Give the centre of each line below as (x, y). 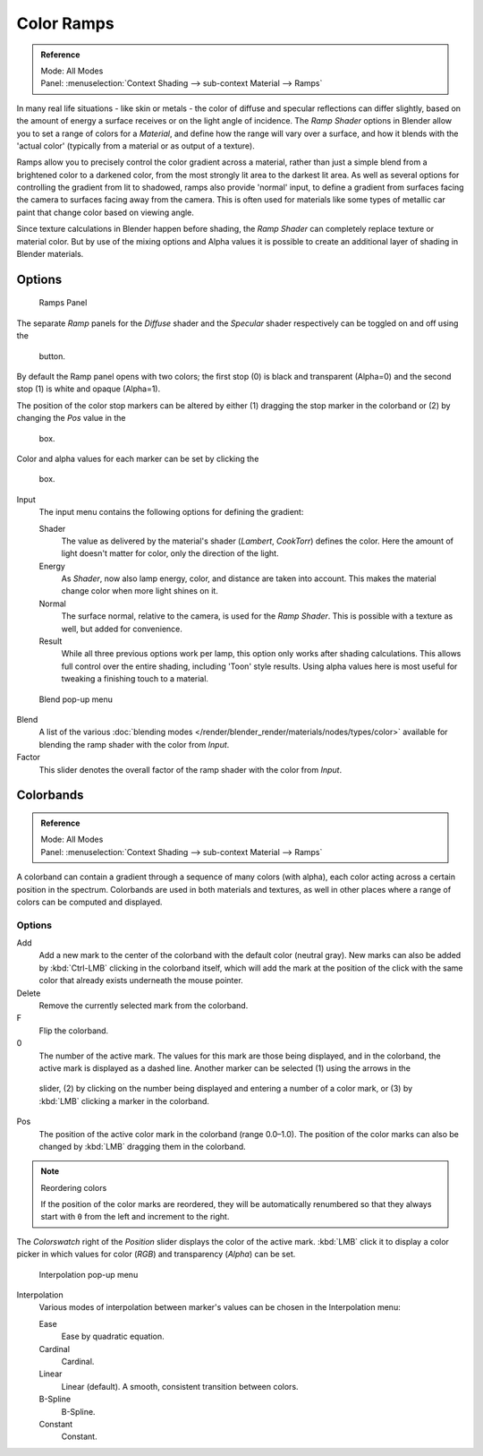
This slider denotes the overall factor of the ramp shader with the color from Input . (191, 769)
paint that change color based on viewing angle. (105, 212)
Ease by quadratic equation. (113, 1336)
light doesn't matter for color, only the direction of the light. (170, 553)
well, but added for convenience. (122, 629)
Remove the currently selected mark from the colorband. (144, 1005)
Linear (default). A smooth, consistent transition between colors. (180, 1386)
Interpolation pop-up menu (89, 1274)
